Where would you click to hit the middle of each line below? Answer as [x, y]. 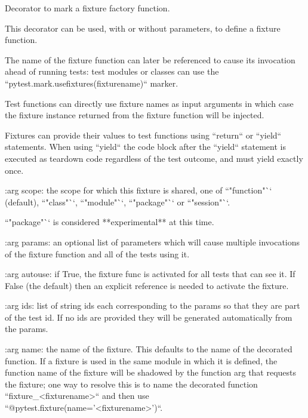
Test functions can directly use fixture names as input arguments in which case [149, 103]
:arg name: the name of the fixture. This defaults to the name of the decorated [149, 349]
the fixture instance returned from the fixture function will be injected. [135, 115]
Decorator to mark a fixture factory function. [87, 8]
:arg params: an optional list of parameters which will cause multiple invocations [153, 242]
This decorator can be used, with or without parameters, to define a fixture [143, 28]
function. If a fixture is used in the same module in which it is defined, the [141, 360]
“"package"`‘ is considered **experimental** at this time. [110, 222]
